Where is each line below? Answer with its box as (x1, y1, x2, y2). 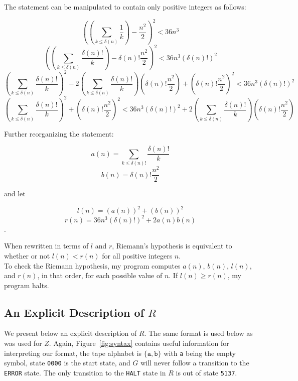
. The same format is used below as (144, 328, 253, 338)
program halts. (4, 280, 49, 290)
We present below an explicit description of (4, 328, 137, 338)
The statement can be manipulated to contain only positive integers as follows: (4, 2, 246, 12)
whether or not (4, 250, 50, 261)
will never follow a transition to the (140, 357, 249, 368)
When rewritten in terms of (4, 240, 89, 251)
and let (4, 188, 26, 199)
